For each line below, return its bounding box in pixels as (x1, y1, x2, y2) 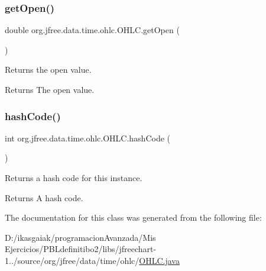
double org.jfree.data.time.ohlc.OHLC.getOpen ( (5, 24, 180, 36)
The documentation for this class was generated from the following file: (5, 211, 262, 224)
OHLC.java (139, 254, 180, 266)
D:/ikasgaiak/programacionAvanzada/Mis (5, 231, 156, 243)
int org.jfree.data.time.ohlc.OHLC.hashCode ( (5, 131, 170, 144)
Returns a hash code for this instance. (5, 172, 142, 183)
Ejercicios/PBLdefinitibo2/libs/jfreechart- (5, 243, 157, 255)
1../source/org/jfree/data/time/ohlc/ (5, 254, 140, 266)
